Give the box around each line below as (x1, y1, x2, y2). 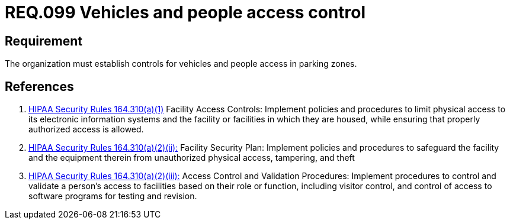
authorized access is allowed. (28, 124, 144, 135)
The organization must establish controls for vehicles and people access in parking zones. (5, 59, 357, 69)
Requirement (5, 33, 83, 48)
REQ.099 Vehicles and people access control (5, 2, 365, 22)
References (5, 79, 74, 94)
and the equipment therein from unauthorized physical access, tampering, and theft (28, 152, 355, 163)
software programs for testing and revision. (28, 191, 197, 202)
